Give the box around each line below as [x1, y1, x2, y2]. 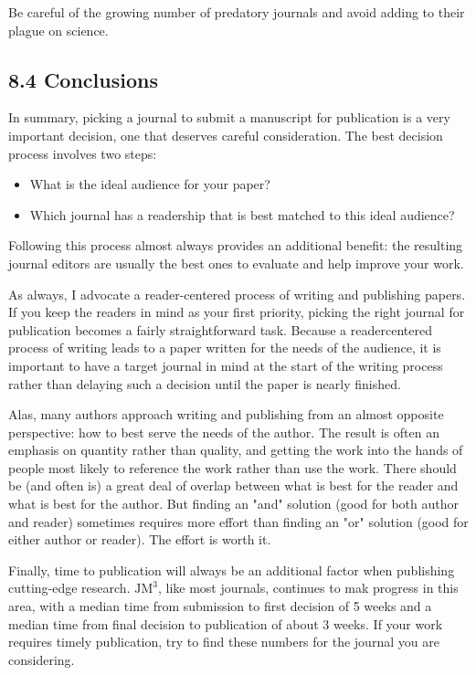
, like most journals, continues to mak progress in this [157, 578, 459, 597]
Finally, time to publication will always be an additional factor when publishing [8, 560, 455, 579]
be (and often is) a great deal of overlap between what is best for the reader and [8, 476, 459, 495]
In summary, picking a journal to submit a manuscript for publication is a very [8, 108, 450, 127]
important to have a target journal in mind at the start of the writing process [8, 355, 443, 374]
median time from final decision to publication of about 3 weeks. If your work [8, 614, 443, 633]
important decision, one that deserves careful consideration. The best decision [8, 125, 443, 144]
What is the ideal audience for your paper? [29, 174, 270, 194]
